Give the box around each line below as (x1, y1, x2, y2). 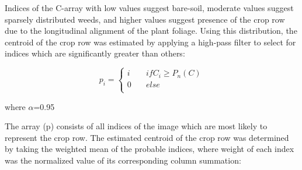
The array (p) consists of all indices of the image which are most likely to (5, 120, 268, 132)
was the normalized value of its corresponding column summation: (5, 154, 241, 166)
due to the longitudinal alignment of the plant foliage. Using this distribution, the (5, 24, 297, 37)
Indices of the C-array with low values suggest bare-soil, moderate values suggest (5, 2, 294, 13)
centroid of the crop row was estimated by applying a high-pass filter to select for (5, 36, 296, 48)
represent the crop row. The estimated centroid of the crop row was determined (5, 131, 289, 143)
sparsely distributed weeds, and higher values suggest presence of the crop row (5, 13, 285, 25)
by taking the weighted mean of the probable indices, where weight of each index (5, 143, 294, 155)
